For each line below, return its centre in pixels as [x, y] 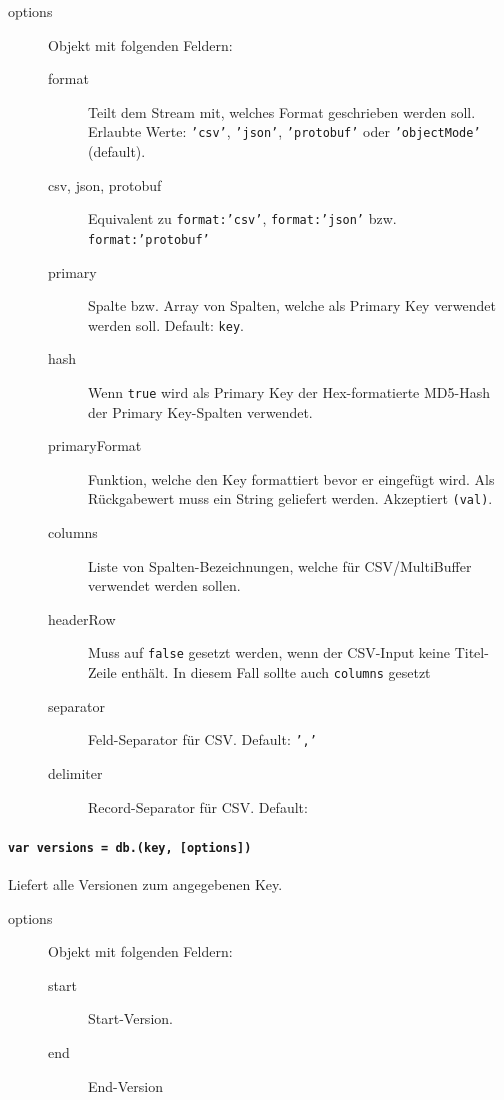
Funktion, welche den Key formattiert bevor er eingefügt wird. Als [291, 478]
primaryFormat [95, 445]
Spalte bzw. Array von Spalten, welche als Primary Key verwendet [292, 305]
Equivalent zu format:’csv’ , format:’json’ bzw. [242, 218]
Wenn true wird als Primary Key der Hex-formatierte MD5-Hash [289, 391]
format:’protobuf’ [149, 239]
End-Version [125, 1085]
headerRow [82, 618]
